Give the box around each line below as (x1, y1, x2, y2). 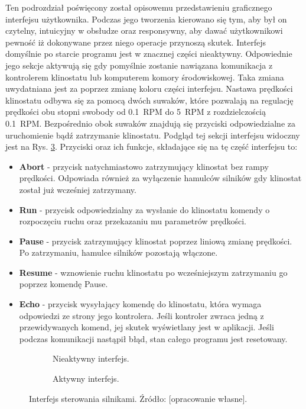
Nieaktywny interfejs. (53, 352, 129, 365)
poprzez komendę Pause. (19, 278, 108, 290)
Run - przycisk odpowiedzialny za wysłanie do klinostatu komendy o (19, 203, 270, 215)
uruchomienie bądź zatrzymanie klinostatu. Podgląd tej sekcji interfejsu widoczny (5, 128, 300, 141)
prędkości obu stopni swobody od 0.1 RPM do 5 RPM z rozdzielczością (5, 105, 266, 118)
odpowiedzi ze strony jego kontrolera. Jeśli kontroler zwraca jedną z (19, 309, 264, 321)
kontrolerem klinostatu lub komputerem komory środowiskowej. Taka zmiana (5, 70, 284, 83)
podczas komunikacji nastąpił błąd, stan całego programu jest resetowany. (19, 332, 288, 344)
